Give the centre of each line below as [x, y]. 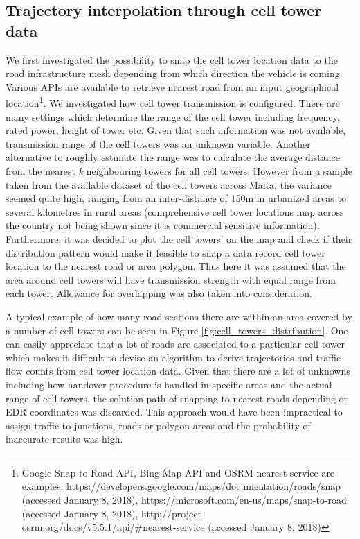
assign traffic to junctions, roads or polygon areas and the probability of [158, 425]
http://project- [173, 513]
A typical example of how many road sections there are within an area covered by [179, 316]
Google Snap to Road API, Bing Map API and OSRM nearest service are [178, 472]
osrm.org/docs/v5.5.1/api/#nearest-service [113, 527]
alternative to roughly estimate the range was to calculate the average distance [173, 157]
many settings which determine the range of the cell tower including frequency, [173, 116]
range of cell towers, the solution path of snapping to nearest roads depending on [178, 398]
